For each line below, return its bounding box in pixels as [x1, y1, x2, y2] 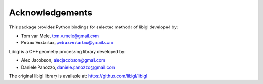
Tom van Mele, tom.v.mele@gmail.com [21, 33, 99, 39]
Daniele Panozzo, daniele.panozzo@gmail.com [21, 64, 115, 70]
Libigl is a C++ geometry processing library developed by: [9, 48, 126, 54]
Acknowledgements [9, 7, 93, 18]
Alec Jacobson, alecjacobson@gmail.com [21, 57, 106, 63]
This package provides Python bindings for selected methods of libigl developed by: [9, 24, 178, 30]
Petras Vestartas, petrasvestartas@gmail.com [21, 40, 113, 45]
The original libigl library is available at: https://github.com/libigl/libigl [9, 73, 148, 79]
